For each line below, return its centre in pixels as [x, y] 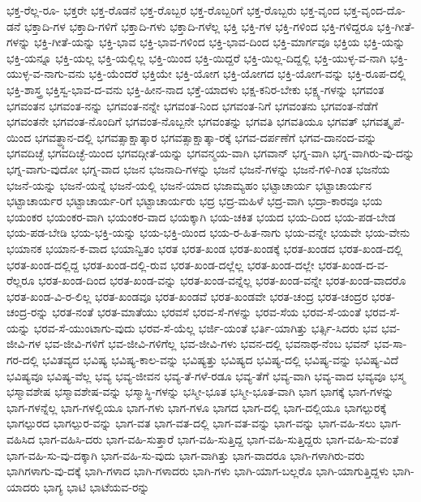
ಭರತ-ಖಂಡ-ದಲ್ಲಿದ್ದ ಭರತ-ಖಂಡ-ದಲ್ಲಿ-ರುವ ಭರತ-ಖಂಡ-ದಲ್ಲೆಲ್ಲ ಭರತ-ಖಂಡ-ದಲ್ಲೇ [161, 264]
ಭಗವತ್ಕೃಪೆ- [383, 121]
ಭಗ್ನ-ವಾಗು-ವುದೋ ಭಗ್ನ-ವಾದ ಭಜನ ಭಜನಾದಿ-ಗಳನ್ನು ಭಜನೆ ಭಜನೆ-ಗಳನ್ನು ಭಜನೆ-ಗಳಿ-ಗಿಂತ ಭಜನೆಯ [198, 168]
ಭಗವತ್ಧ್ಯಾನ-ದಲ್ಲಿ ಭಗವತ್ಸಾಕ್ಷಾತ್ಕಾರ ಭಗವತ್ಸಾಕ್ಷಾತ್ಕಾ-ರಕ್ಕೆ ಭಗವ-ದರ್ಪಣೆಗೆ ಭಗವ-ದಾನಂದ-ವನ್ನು [206, 137]
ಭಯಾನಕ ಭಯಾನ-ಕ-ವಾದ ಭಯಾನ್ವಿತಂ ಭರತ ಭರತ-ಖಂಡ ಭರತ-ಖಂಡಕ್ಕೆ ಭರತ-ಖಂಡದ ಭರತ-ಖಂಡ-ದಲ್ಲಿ [205, 248]
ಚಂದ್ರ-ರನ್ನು [28, 312]
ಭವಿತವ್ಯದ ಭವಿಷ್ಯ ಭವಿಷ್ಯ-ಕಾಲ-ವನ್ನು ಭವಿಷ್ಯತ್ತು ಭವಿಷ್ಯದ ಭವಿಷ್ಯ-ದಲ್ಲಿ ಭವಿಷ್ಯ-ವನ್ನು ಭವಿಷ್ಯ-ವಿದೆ [220, 360]
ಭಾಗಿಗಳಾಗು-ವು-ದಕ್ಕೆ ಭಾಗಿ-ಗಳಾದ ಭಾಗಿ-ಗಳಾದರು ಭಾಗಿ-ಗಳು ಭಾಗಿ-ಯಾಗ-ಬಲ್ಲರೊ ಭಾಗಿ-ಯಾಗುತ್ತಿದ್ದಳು [198, 471]
